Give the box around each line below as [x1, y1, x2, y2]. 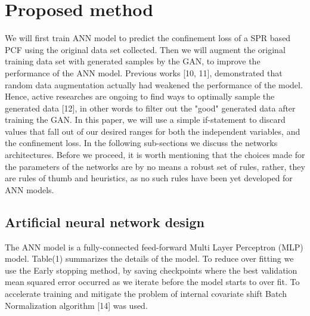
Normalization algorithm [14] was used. [5, 299, 148, 311]
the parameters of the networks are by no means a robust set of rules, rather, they [5, 160, 305, 172]
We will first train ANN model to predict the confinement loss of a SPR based [5, 32, 291, 44]
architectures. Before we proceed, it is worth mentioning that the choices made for [5, 148, 305, 161]
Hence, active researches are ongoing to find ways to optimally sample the [5, 90, 275, 103]
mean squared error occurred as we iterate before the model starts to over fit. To [5, 275, 300, 288]
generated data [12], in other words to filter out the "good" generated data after [5, 101, 296, 114]
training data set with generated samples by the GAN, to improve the [5, 55, 261, 67]
